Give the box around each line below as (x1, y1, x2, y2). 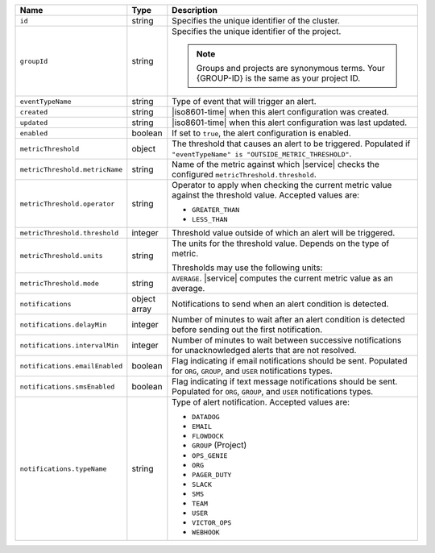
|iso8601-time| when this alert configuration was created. (172, 106, 390, 117)
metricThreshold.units (19, 251, 104, 260)
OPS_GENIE (192, 451, 228, 459)
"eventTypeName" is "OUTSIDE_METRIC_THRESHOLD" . (172, 148, 352, 159)
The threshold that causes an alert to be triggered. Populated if (172, 138, 411, 149)
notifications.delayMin (19, 320, 107, 329)
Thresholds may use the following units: (172, 262, 323, 273)
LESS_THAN (192, 215, 228, 223)
